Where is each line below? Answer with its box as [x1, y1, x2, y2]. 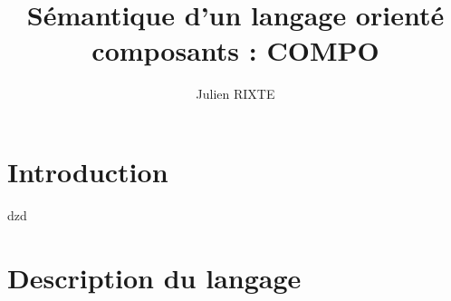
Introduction [7, 152, 168, 189]
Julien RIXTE [196, 84, 275, 103]
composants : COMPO [91, 32, 379, 69]
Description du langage [7, 258, 302, 296]
